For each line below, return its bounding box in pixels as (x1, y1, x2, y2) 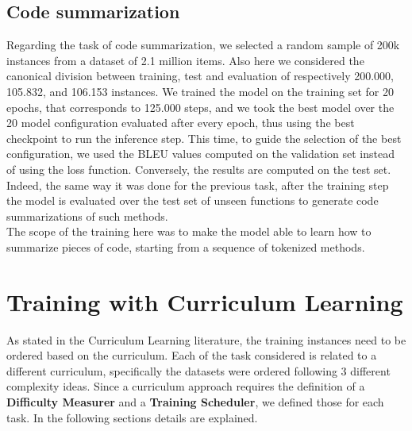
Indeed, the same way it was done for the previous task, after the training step (6, 176, 389, 193)
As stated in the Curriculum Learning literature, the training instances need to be (6, 331, 406, 348)
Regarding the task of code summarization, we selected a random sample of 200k (6, 37, 400, 53)
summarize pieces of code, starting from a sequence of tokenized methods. (6, 238, 365, 255)
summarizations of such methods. (6, 207, 168, 224)
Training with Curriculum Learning (6, 285, 403, 317)
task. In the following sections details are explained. (6, 409, 258, 425)
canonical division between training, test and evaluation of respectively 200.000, (6, 67, 394, 84)
